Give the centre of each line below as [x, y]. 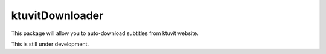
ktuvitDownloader [57, 15]
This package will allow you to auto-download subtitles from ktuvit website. [105, 33]
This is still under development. [50, 44]
